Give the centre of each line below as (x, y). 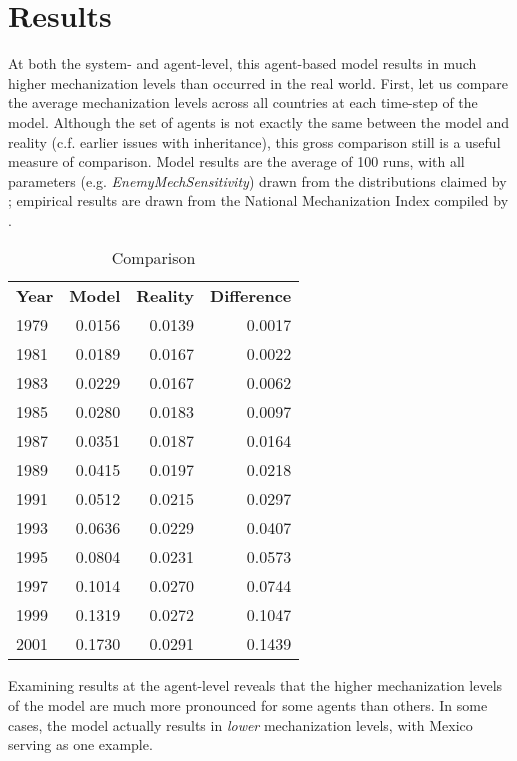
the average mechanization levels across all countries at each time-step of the (243, 102)
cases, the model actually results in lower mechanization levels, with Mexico (240, 724)
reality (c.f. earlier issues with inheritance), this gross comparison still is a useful (254, 141)
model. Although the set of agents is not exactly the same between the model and (259, 121)
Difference (251, 296)
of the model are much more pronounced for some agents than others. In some (248, 705)
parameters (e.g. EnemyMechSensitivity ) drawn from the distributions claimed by (257, 180)
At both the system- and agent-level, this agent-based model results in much (242, 63)
